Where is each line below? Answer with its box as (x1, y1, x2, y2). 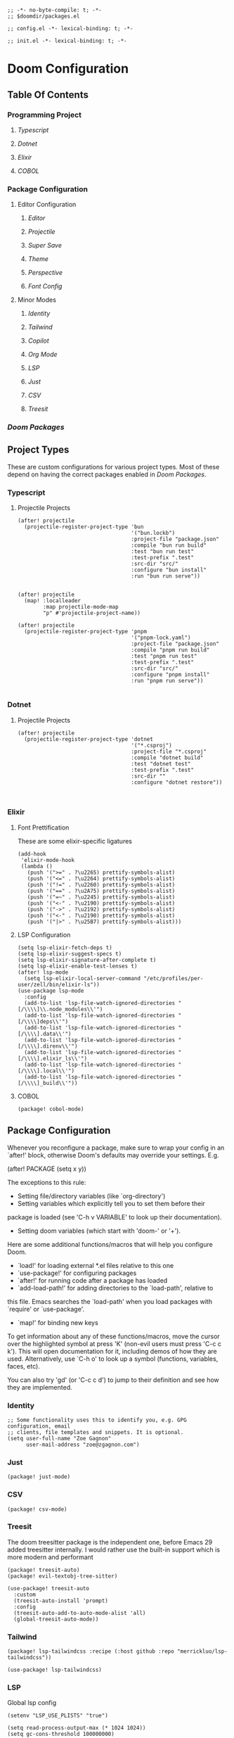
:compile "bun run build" (131, 542, 207, 549)
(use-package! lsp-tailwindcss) (7, 1666, 102, 1674)
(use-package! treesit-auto (7, 1585, 90, 1592)
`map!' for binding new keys (17, 1318, 98, 1326)
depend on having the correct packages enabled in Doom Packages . (7, 470, 207, 478)
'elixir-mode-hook (20, 856, 75, 863)
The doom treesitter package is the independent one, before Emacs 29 (7, 1537, 213, 1546)
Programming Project (7, 110, 82, 120)
